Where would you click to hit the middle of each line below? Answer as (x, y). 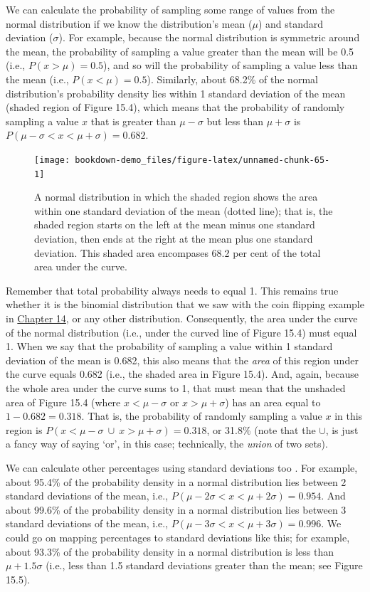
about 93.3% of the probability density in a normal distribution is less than (170, 551)
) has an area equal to (273, 402)
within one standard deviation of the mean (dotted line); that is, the (184, 210)
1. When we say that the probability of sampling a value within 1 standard (169, 346)
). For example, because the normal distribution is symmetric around (209, 37)
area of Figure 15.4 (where (63, 402)
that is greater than (133, 121)
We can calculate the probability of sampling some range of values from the (170, 9)
